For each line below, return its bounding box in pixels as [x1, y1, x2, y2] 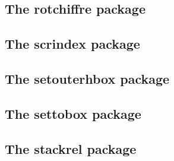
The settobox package [5, 104, 141, 122]
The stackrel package [5, 139, 137, 157]
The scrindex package [5, 34, 140, 53]
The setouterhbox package [5, 69, 170, 87]
